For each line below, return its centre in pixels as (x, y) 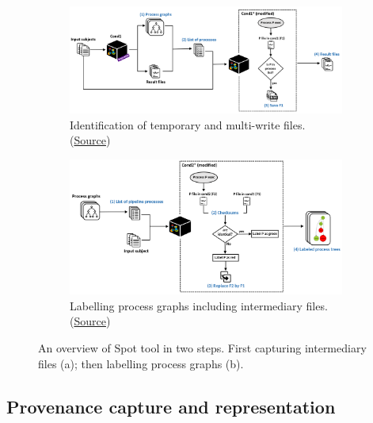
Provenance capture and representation (171, 406)
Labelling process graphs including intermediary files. (199, 305)
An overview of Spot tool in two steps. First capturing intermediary (202, 347)
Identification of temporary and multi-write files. (188, 124)
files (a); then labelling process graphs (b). (141, 363)
